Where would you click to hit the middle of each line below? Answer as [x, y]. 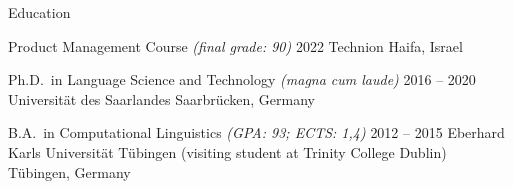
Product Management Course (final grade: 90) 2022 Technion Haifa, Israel [235, 45]
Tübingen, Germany [69, 171]
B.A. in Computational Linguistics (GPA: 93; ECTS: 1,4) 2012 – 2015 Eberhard [256, 132]
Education [39, 12]
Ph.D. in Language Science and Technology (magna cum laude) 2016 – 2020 [242, 79]
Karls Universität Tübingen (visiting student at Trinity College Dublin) [227, 151]
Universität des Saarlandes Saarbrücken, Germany [162, 98]
